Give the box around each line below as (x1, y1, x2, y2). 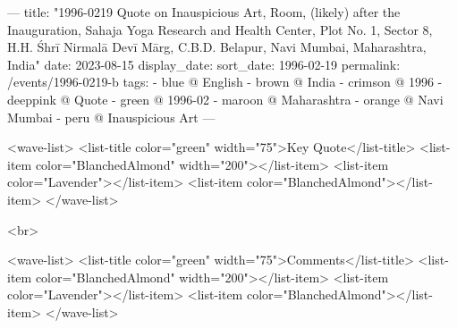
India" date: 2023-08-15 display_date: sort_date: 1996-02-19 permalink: (7, 55, 401, 73)
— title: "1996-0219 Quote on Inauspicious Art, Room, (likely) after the (7, 3, 401, 21)
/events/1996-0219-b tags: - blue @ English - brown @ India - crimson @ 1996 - (7, 72, 443, 91)
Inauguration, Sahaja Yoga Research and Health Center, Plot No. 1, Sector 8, (7, 20, 433, 38)
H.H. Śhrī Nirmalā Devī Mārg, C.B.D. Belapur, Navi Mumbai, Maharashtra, (7, 38, 427, 56)
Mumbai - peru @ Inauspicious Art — (7, 107, 216, 126)
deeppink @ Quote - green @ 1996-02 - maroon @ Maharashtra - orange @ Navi (7, 89, 444, 108)
